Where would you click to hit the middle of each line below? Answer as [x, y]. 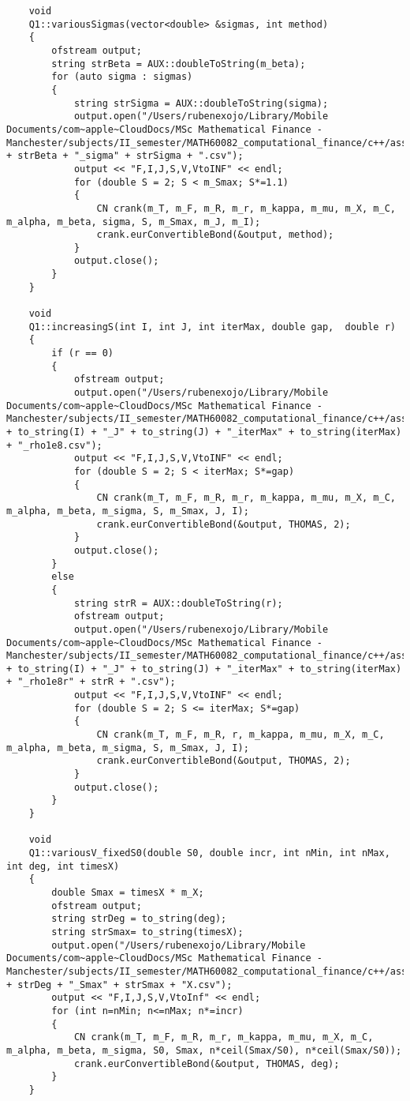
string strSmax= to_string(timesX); [147, 932]
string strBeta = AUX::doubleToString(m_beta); [179, 64]
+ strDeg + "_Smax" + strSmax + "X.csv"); [119, 985]
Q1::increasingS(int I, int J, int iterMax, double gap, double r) [212, 327]
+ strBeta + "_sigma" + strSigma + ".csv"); [125, 156]
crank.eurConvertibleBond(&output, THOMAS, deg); [207, 1063]
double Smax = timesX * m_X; [128, 892]
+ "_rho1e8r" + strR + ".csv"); [91, 682]
